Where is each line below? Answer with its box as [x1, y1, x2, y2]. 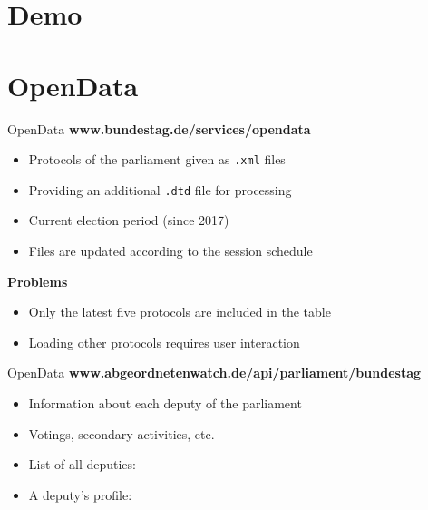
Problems [7, 271, 68, 290]
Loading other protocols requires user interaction [28, 332, 300, 351]
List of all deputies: [28, 455, 136, 474]
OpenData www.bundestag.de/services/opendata [7, 119, 311, 138]
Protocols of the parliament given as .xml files [28, 150, 286, 169]
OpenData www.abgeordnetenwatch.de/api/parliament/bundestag [7, 363, 422, 382]
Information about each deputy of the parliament [28, 393, 302, 412]
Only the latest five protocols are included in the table [28, 302, 331, 321]
